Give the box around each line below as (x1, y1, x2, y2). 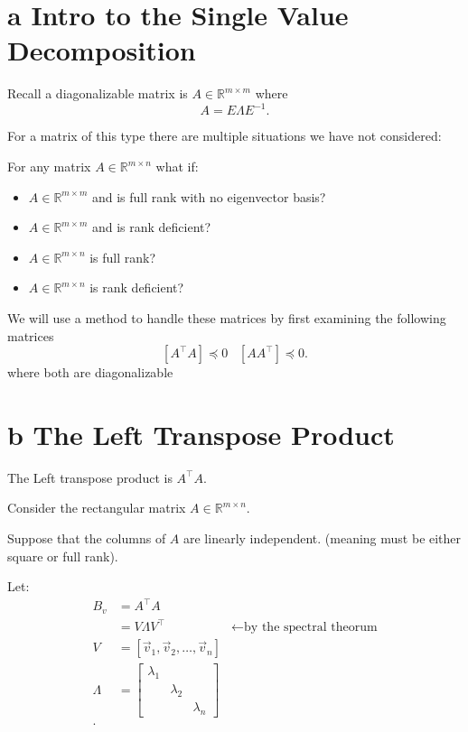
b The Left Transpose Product (7, 415, 395, 452)
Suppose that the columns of (7, 529, 166, 548)
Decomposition (7, 32, 196, 69)
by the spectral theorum (244, 621, 378, 635)
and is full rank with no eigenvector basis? (91, 187, 326, 206)
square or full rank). (7, 546, 118, 565)
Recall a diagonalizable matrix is (7, 84, 188, 103)
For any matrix (7, 157, 91, 175)
